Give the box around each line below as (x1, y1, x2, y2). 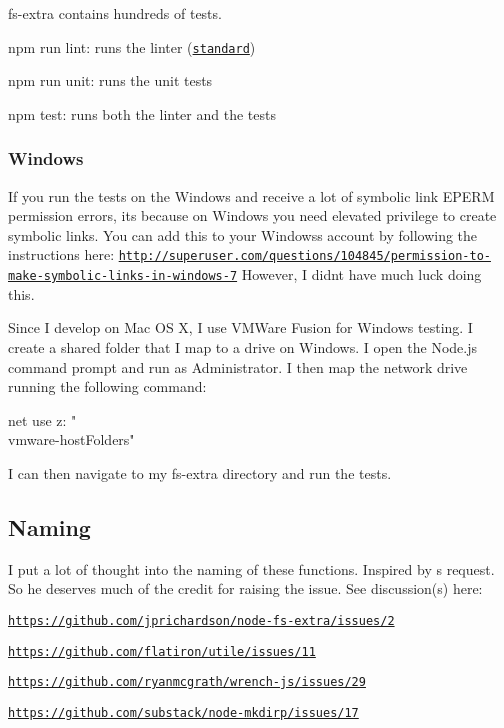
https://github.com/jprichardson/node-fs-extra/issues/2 (8, 613, 395, 628)
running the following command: (8, 376, 207, 397)
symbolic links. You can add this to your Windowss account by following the (8, 224, 478, 245)
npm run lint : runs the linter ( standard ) (8, 36, 256, 57)
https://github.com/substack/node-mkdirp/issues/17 (8, 705, 359, 720)
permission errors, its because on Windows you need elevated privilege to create (8, 205, 497, 226)
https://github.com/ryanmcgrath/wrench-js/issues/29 (8, 675, 366, 690)
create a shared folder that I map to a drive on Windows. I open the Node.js (8, 336, 477, 357)
